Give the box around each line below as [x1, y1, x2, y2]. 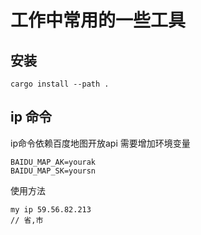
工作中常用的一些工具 [10, 9, 187, 32]
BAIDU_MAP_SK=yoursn [10, 166, 97, 176]
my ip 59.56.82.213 [10, 204, 92, 215]
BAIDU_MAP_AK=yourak [10, 157, 97, 167]
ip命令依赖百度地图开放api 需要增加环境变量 [10, 137, 191, 149]
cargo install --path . [10, 79, 110, 89]
